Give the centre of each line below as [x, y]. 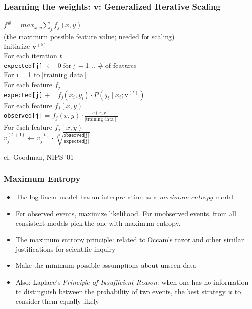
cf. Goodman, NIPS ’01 [39, 157]
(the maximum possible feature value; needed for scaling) [89, 36]
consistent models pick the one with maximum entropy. [98, 223]
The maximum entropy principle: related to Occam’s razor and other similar [130, 239]
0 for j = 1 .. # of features [97, 65]
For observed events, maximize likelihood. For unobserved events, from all [126, 213]
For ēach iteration [31, 55]
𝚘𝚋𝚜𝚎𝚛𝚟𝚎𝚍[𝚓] [76, 135]
